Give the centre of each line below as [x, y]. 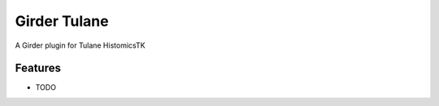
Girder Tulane [62, 21]
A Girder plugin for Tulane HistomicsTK [80, 45]
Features [38, 68]
